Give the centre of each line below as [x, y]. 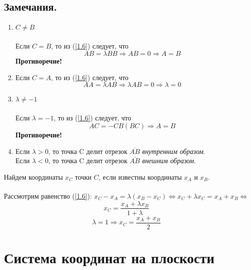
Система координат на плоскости [109, 257]
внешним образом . [169, 160]
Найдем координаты [34, 177]
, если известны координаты [140, 177]
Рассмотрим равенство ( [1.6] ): [48, 195]
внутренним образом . [174, 151]
